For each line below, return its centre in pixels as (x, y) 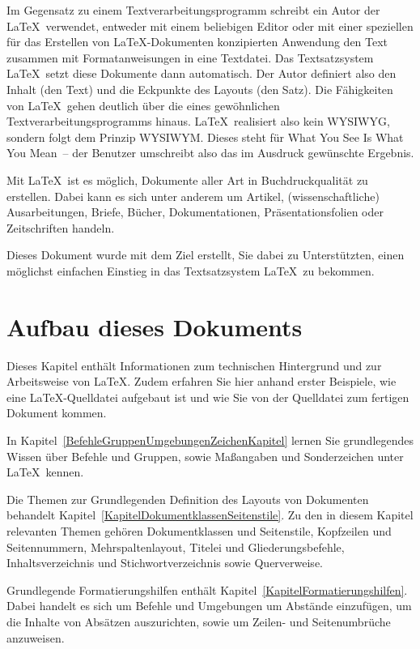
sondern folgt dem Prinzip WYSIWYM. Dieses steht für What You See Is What (205, 137)
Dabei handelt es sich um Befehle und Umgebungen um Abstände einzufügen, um (209, 606)
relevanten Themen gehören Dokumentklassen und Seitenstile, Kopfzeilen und (199, 530)
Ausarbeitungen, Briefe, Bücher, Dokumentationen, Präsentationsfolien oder (195, 212)
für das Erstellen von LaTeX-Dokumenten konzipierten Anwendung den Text (197, 42)
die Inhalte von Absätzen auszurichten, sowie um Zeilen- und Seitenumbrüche (199, 621)
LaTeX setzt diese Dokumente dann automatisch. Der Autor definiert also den (202, 73)
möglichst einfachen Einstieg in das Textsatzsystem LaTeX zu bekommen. (191, 270)
